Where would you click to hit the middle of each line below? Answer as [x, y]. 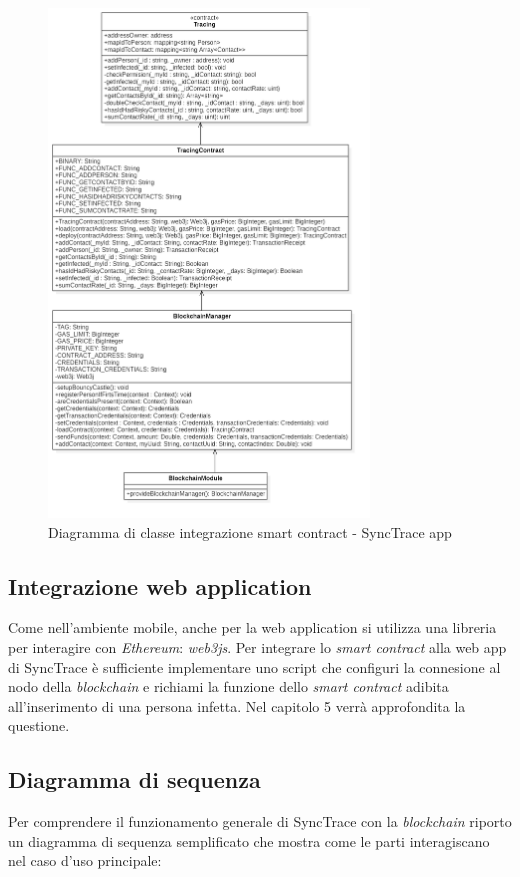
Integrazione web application [160, 585]
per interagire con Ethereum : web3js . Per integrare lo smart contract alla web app [257, 646]
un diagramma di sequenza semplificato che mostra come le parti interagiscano [249, 840]
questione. [39, 725]
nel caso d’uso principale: [85, 860]
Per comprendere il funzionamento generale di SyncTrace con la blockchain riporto [260, 821]
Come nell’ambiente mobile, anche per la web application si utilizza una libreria [252, 627]
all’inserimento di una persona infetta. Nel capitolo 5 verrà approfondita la [237, 705]
